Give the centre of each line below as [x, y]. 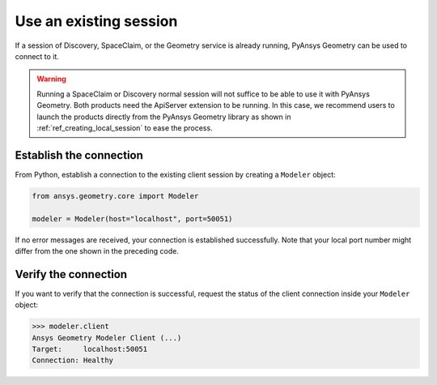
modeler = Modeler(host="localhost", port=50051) [132, 218]
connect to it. [37, 56]
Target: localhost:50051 [90, 349]
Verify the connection [71, 274]
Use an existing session [96, 21]
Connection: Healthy [72, 360]
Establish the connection [79, 155]
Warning [51, 79]
